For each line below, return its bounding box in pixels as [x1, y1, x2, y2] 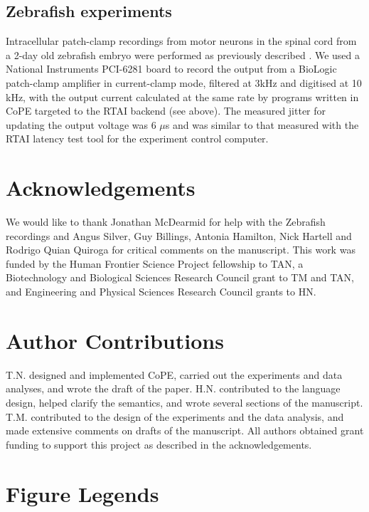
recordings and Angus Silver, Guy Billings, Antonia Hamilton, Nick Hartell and [6, 228, 352, 243]
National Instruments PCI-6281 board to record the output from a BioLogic [6, 61, 337, 76]
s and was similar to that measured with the [165, 117, 359, 132]
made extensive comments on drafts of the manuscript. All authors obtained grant [6, 423, 364, 438]
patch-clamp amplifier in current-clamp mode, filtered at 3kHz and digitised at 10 [6, 75, 362, 90]
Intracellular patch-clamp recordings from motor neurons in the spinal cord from [6, 33, 357, 48]
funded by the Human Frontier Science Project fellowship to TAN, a [6, 256, 304, 271]
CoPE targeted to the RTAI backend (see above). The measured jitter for [6, 103, 326, 118]
